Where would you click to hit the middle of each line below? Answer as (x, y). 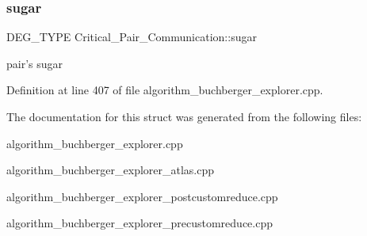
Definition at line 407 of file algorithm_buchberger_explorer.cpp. (165, 90)
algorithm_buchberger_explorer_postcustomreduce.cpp (142, 196)
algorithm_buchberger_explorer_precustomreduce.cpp (140, 223)
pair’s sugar (35, 63)
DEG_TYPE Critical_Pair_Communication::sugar (132, 37)
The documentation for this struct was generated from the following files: (184, 116)
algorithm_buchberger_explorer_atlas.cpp (111, 170)
